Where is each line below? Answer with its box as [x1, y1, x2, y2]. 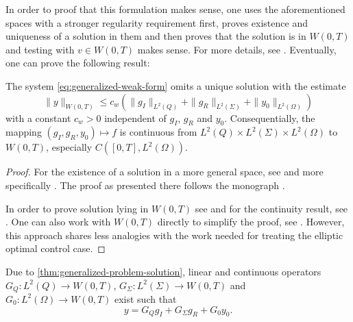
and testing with [5, 42, 75, 56]
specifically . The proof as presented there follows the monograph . [5, 177, 285, 192]
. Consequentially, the [224, 110, 315, 125]
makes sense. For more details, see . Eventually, [137, 42, 337, 56]
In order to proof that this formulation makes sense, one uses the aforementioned [5, 2, 345, 16]
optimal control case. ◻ [5, 241, 106, 256]
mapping [5, 125, 42, 139]
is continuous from [119, 125, 197, 139]
